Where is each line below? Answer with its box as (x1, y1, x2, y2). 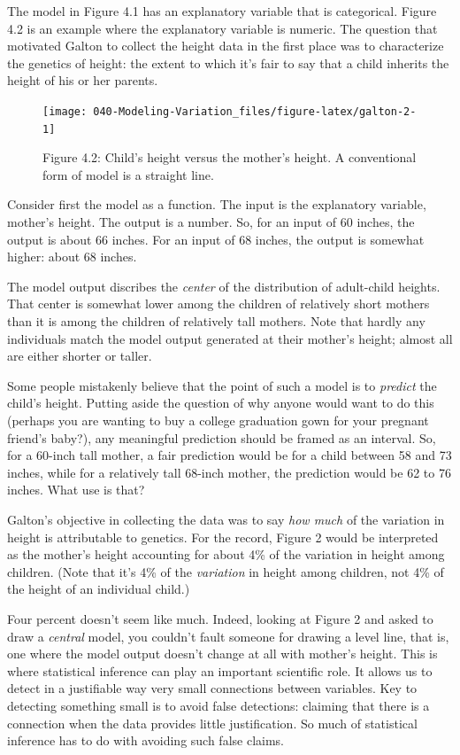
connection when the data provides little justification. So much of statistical (7, 713, 418, 732)
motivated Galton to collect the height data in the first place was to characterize (7, 36, 444, 55)
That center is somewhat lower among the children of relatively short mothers (7, 294, 430, 313)
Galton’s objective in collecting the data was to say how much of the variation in (7, 510, 445, 528)
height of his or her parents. (7, 71, 158, 90)
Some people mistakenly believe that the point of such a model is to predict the (7, 376, 437, 394)
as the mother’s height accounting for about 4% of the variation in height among (7, 545, 445, 564)
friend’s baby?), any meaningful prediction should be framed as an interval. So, (7, 428, 436, 447)
